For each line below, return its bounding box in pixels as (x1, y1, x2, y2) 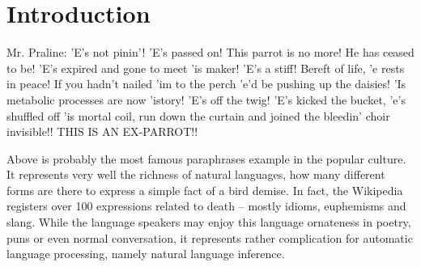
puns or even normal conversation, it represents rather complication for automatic (6, 229, 413, 246)
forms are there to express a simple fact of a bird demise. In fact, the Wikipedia (6, 181, 403, 198)
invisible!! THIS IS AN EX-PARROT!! (6, 123, 198, 140)
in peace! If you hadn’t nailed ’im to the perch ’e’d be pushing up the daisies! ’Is (6, 75, 406, 92)
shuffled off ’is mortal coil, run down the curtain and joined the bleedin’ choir (6, 107, 390, 124)
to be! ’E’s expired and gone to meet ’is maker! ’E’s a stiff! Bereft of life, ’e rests (6, 59, 405, 76)
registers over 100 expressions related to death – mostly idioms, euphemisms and (6, 197, 406, 214)
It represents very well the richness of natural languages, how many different (6, 166, 385, 183)
